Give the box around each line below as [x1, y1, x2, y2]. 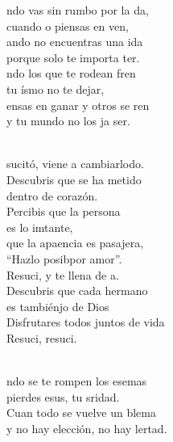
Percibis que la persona [6, 203, 121, 220]
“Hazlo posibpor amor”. [6, 250, 122, 267]
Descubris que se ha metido [6, 170, 142, 187]
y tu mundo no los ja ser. [6, 112, 130, 129]
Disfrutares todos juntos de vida [6, 314, 165, 330]
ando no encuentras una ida [6, 33, 143, 50]
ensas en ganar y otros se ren [6, 96, 150, 113]
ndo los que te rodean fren [6, 65, 136, 82]
